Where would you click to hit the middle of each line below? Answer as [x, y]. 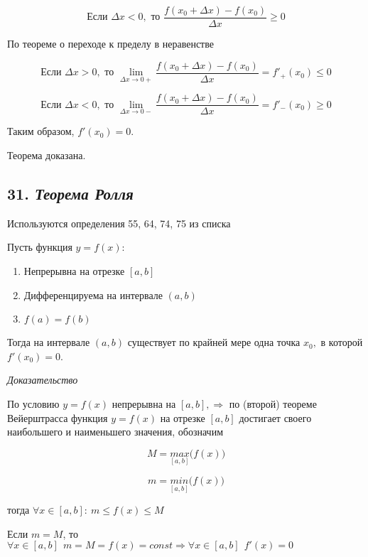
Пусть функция [40, 247]
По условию [33, 403]
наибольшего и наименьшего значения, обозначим [115, 432]
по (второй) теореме [273, 403]
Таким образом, [41, 131]
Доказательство [43, 380]
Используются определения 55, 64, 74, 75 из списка [119, 223]
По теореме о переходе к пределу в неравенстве [110, 44]
